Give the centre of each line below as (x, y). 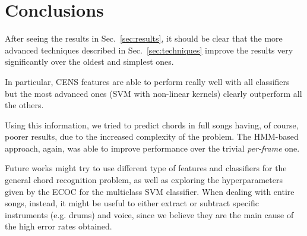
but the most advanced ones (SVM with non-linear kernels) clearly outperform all (153, 93)
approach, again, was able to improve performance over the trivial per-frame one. (152, 148)
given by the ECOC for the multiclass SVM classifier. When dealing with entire (150, 191)
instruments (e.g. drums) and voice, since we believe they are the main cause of (149, 214)
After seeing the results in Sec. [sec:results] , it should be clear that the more (144, 38)
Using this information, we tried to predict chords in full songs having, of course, (152, 125)
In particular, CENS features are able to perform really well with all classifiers (147, 81)
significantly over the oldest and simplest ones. (89, 62)
